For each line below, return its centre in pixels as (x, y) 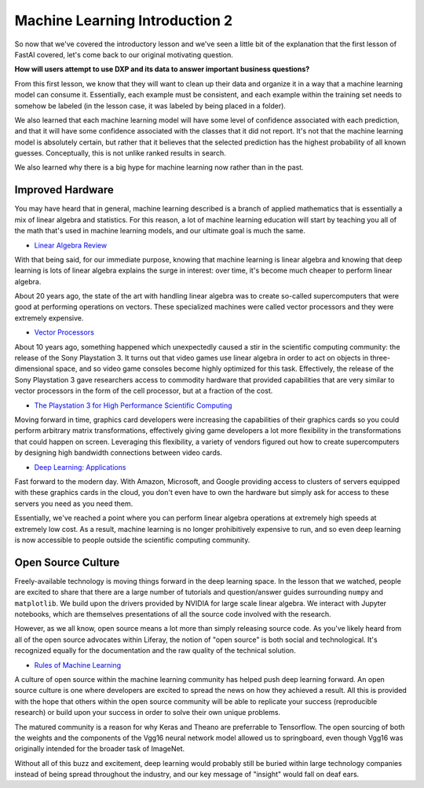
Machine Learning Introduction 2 (124, 20)
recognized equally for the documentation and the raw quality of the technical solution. (155, 651)
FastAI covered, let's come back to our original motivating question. (124, 54)
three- (380, 358)
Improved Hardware (64, 190)
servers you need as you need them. (74, 504)
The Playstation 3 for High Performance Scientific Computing (133, 405)
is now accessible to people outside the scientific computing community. (132, 540)
